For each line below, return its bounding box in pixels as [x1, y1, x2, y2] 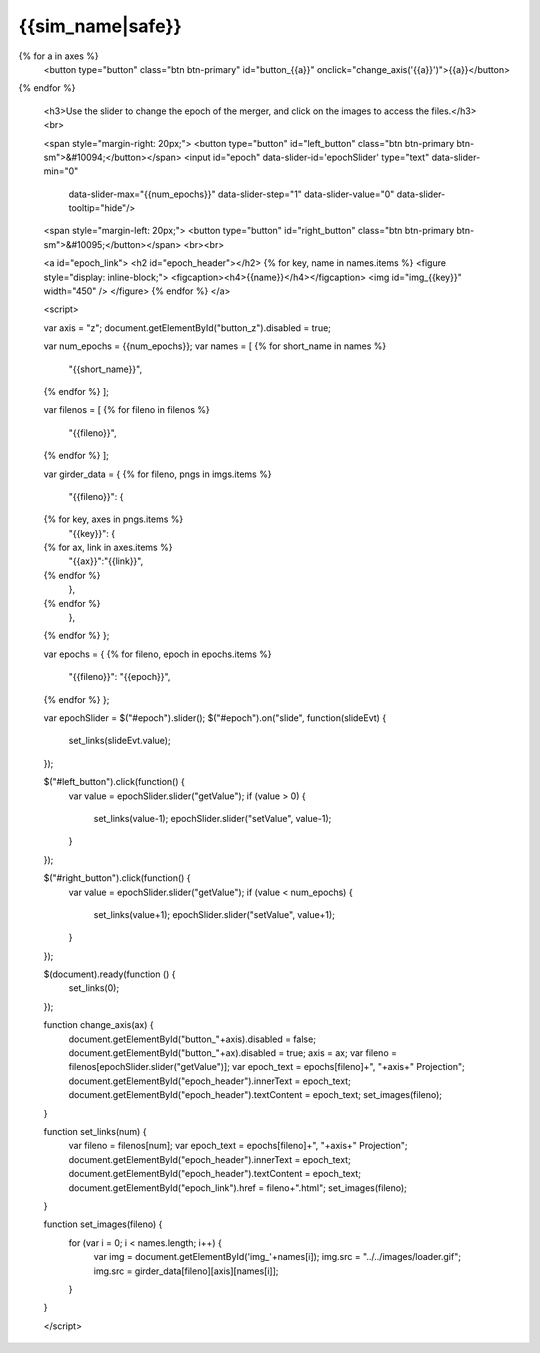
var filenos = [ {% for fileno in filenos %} [43, 404, 210, 416]
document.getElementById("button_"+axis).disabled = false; [68, 1033, 317, 1045]
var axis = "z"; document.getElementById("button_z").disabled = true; [43, 321, 332, 334]
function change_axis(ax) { [43, 1019, 154, 1031]
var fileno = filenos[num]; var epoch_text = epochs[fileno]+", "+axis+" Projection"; [68, 1140, 409, 1152]
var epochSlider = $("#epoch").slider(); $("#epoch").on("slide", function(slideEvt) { [43, 712, 387, 724]
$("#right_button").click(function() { [43, 872, 191, 884]
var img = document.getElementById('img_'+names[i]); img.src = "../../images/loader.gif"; [93, 1251, 462, 1263]
